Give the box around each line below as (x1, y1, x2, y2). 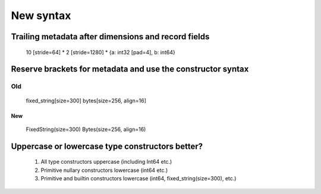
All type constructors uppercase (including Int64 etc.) (40, 158, 172, 165)
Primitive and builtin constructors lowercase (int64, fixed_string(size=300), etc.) (40, 175, 237, 182)
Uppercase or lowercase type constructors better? (11, 141, 203, 151)
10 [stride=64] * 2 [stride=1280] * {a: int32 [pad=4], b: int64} (26, 48, 175, 56)
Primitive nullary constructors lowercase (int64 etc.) (40, 167, 168, 174)
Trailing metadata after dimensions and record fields (11, 32, 210, 42)
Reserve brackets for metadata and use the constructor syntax (11, 64, 249, 74)
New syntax (11, 9, 71, 22)
